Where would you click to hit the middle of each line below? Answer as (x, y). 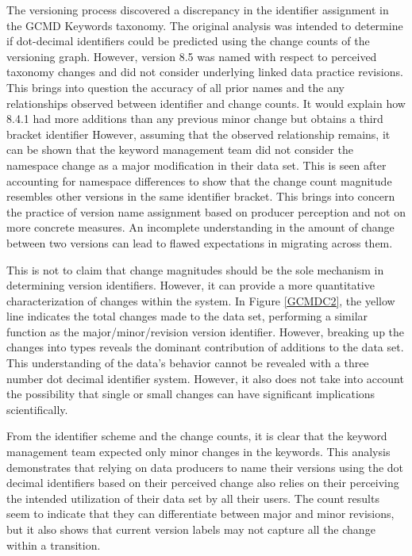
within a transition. (54, 544)
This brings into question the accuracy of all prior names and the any (175, 87)
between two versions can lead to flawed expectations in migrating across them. (200, 242)
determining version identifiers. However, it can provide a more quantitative (191, 285)
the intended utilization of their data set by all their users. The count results (193, 498)
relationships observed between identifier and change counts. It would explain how (206, 103)
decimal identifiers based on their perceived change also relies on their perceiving (203, 483)
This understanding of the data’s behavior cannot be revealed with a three (188, 363)
